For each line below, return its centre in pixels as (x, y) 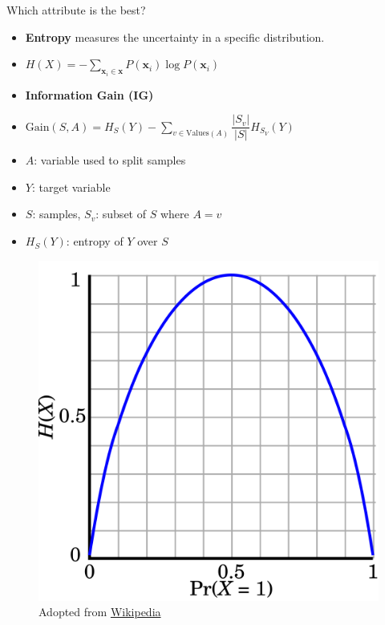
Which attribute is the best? (76, 10)
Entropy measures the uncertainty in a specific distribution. (175, 37)
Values (198, 134)
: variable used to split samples (110, 160)
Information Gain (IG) (89, 94)
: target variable (71, 187)
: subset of (121, 214)
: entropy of (95, 241)
